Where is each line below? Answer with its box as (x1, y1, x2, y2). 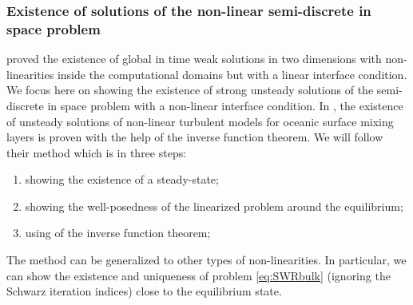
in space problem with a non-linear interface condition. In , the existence (47, 97, 403, 113)
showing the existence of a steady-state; (25, 171, 219, 188)
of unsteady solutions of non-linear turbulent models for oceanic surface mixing (6, 113, 394, 129)
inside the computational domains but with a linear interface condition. (57, 65, 407, 82)
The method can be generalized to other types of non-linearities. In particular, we (6, 252, 407, 268)
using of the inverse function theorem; (25, 224, 211, 241)
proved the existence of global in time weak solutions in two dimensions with (6, 50, 382, 67)
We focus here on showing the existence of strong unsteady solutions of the (6, 81, 374, 98)
